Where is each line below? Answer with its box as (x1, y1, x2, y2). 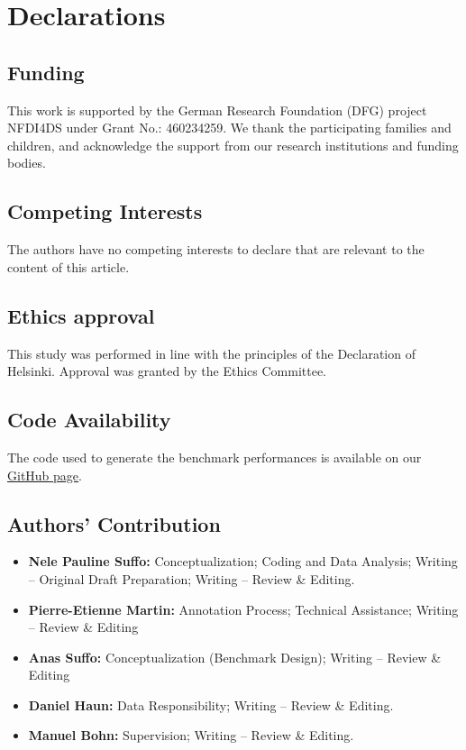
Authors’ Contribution (7, 509, 221, 537)
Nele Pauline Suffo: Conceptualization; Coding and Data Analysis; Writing (28, 552, 458, 571)
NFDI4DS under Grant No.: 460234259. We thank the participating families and (7, 118, 452, 137)
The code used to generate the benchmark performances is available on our (7, 447, 422, 466)
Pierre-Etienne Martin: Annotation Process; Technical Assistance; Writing (28, 599, 459, 618)
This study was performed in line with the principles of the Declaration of (7, 343, 416, 362)
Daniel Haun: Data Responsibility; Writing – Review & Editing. (28, 695, 394, 714)
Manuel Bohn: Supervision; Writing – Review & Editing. (28, 726, 354, 745)
